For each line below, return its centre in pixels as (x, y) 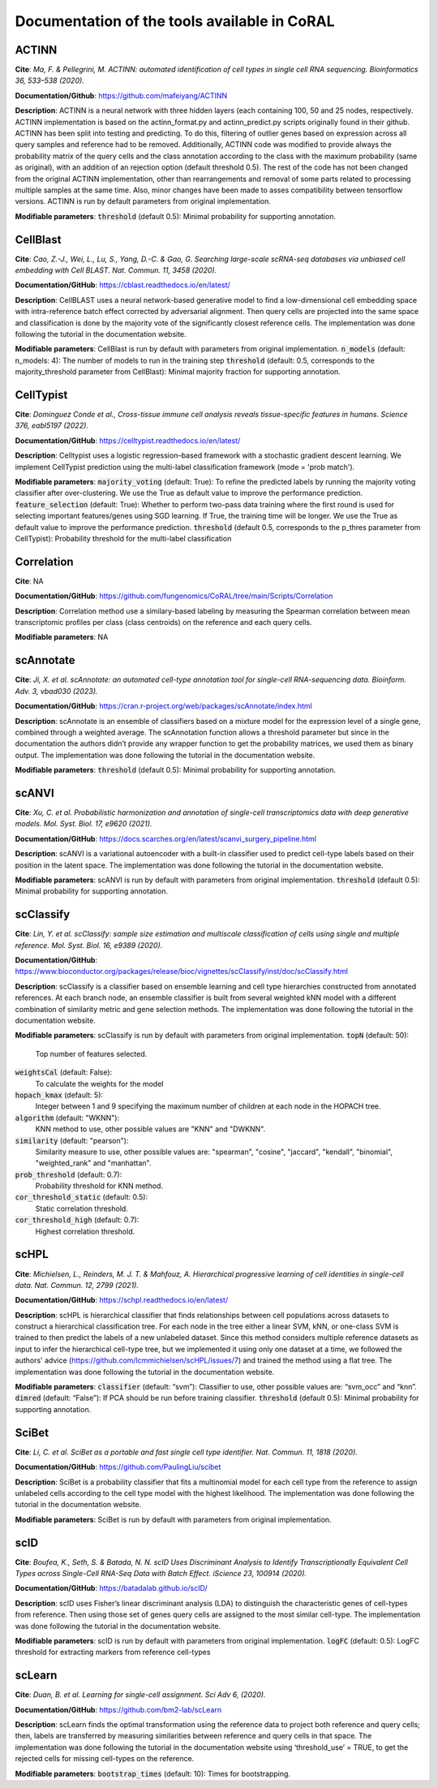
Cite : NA (29, 581)
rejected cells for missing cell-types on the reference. (105, 1759)
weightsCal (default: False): (64, 1072)
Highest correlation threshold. (85, 1231)
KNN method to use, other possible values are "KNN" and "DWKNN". (150, 1129)
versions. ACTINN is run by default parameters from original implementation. (143, 201)
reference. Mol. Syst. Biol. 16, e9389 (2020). (89, 945)
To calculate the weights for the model (99, 1084)
